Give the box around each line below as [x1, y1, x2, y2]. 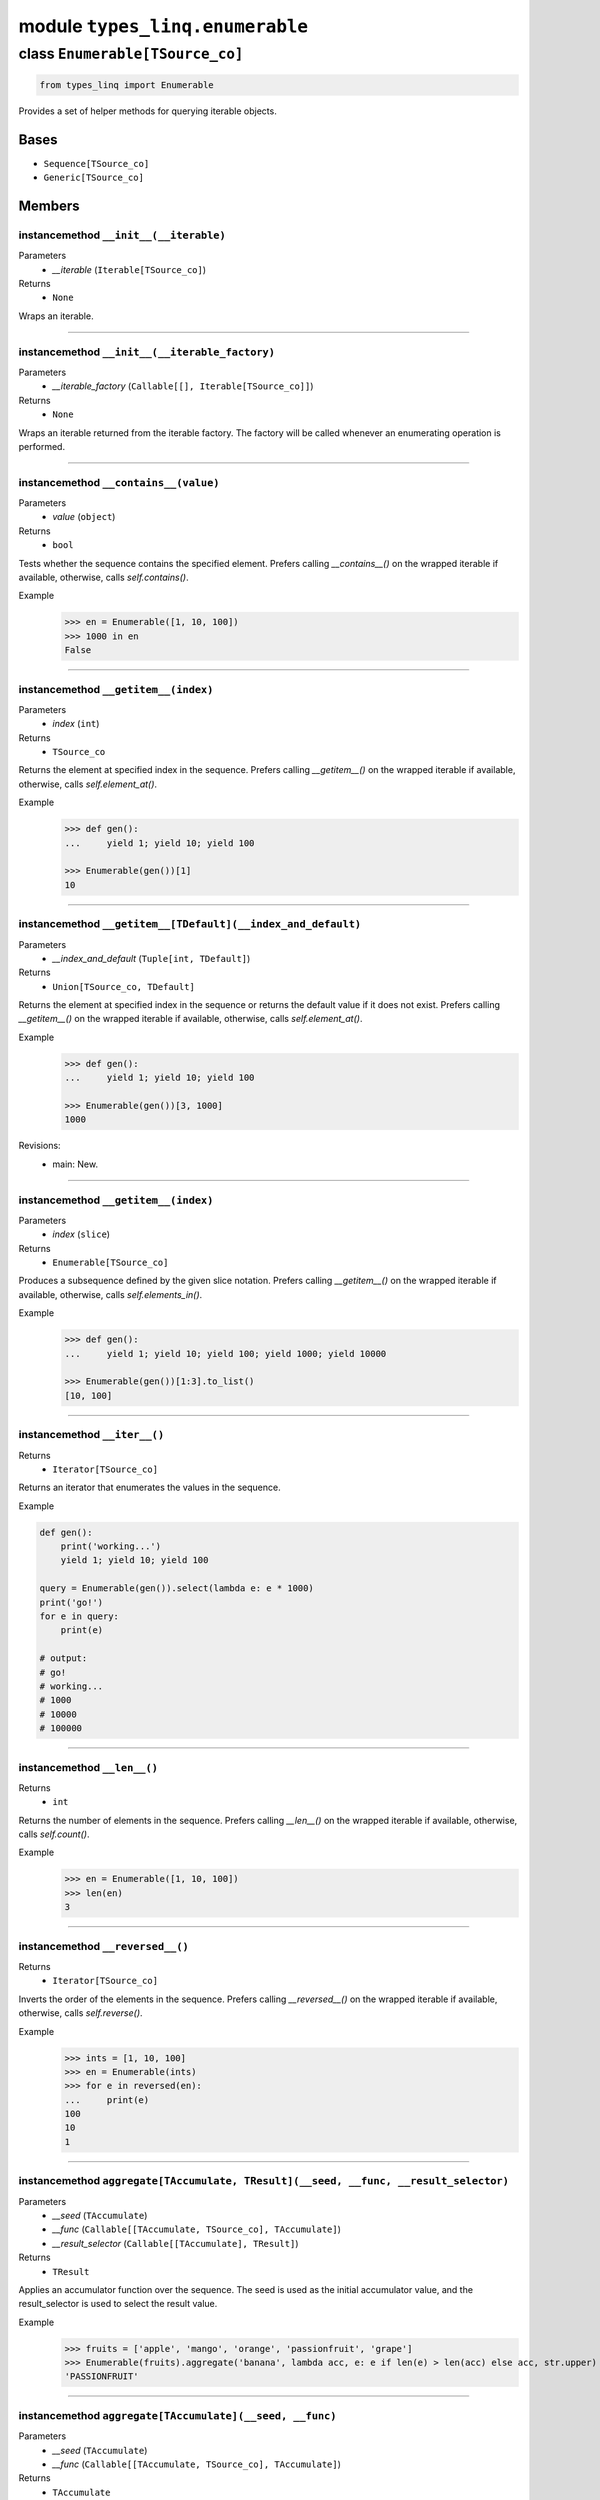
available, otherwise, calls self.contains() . [18, 571, 189, 583]
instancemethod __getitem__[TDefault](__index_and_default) [18, 917, 362, 931]
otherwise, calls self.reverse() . [18, 2007, 144, 2019]
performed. [18, 440, 65, 452]
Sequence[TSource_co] [43, 158, 150, 169]
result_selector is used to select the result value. [18, 2298, 218, 2310]
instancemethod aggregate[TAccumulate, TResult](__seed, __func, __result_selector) [18, 2174, 510, 2188]
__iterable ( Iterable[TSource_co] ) [52, 263, 207, 275]
